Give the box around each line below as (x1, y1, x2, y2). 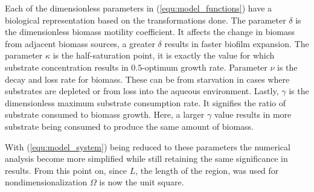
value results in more (214, 108, 292, 121)
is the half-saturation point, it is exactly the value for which (53, 49, 275, 62)
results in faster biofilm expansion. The (164, 37, 309, 50)
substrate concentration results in (5, 60, 129, 73)
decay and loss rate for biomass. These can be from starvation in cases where (5, 72, 290, 85)
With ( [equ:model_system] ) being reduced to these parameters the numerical (5, 140, 290, 153)
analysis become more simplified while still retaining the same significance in (5, 152, 288, 165)
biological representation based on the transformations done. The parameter (5, 13, 286, 26)
